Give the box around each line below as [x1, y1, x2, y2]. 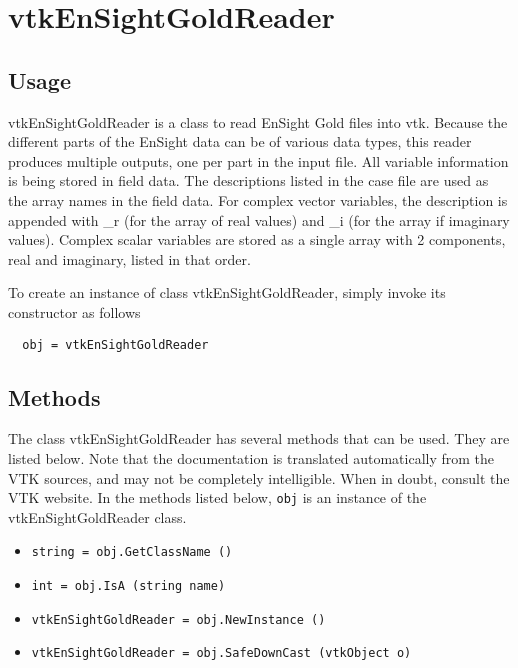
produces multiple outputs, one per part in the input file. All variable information [8, 150, 509, 171]
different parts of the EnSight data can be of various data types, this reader [8, 131, 472, 152]
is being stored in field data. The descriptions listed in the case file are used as [8, 170, 489, 191]
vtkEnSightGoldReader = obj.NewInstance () [31, 612, 326, 627]
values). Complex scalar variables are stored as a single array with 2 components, [8, 229, 506, 250]
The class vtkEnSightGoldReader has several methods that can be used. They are [8, 428, 510, 449]
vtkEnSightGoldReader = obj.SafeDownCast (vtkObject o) [31, 646, 412, 661]
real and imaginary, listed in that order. [8, 248, 251, 269]
